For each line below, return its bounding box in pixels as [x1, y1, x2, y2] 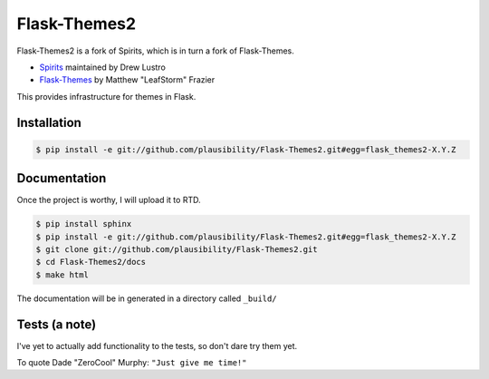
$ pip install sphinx [35, 219, 132, 229]
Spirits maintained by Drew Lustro [39, 62, 167, 73]
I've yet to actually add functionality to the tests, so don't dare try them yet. [16, 340, 298, 351]
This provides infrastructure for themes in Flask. [16, 91, 197, 102]
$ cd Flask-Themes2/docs [35, 257, 147, 267]
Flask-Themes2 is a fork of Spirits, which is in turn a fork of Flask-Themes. [16, 45, 294, 56]
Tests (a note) [16, 316, 97, 332]
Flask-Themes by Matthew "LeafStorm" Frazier [39, 74, 216, 85]
